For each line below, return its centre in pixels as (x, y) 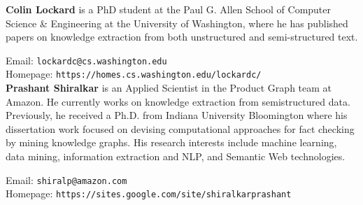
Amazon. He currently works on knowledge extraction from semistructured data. (178, 101)
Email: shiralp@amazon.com (66, 179)
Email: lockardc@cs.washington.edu (86, 60)
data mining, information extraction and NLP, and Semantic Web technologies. (176, 156)
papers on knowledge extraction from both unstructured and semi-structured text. (182, 37)
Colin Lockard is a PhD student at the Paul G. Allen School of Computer (169, 9)
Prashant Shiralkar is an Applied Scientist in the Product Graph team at (169, 88)
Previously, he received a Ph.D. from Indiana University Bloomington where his (177, 115)
